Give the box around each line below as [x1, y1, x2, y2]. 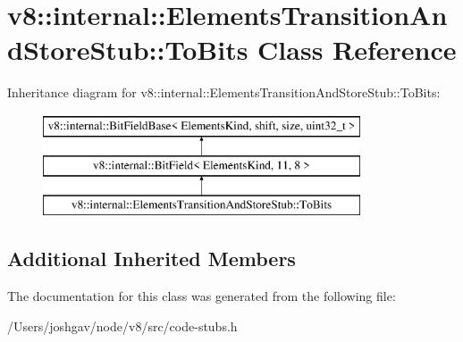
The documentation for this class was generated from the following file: [7, 287, 396, 305]
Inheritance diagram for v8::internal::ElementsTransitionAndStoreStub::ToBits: [7, 83, 441, 102]
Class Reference [257, 31, 457, 68]
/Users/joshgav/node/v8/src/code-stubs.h [7, 316, 238, 335]
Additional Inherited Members [7, 245, 296, 272]
